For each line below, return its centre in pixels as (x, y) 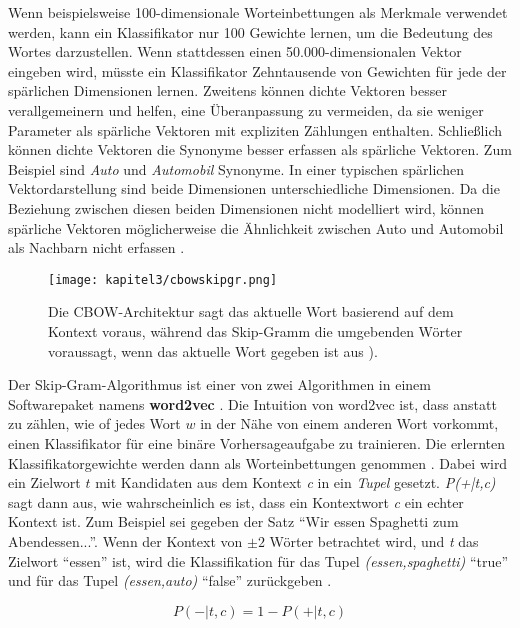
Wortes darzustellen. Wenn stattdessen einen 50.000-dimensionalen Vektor (235, 51)
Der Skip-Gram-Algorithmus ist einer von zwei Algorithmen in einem (219, 384)
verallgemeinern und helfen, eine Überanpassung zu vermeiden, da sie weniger (246, 109)
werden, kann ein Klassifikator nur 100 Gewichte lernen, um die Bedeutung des (250, 31)
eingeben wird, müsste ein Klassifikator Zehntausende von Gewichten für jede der (257, 70)
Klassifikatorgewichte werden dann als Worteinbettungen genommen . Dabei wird (258, 462)
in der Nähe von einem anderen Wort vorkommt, (349, 423)
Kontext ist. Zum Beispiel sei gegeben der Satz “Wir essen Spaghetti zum (233, 521)
